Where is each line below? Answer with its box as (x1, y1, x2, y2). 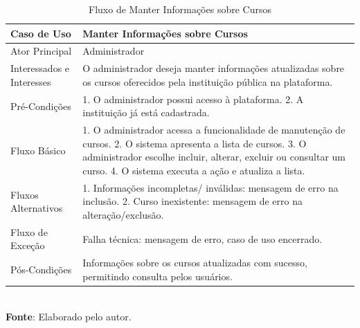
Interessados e (10, 61, 70, 75)
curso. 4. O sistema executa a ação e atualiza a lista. (82, 163, 305, 177)
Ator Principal (10, 44, 72, 58)
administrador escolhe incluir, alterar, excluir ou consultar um (82, 149, 345, 164)
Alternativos (10, 201, 63, 215)
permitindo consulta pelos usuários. (82, 268, 233, 283)
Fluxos (10, 187, 39, 201)
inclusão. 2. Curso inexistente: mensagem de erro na (82, 194, 303, 208)
